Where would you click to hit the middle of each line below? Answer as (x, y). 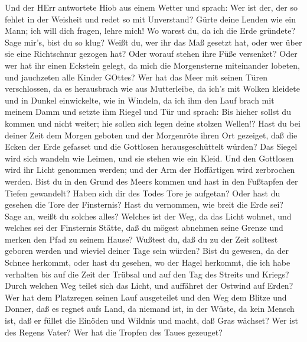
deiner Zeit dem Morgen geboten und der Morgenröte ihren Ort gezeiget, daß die (151, 135)
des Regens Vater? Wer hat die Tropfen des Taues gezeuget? (114, 332)
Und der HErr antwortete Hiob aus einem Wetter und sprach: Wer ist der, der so (151, 7)
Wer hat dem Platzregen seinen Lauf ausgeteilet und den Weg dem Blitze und (146, 297)
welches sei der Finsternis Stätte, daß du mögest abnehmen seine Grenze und (144, 228)
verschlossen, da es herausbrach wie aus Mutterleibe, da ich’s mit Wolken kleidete (152, 88)
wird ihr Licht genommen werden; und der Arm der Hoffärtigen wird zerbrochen (150, 170)
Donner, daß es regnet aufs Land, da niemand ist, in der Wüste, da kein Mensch (150, 309)
